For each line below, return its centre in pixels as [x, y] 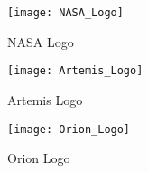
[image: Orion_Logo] [69, 129]
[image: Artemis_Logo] [75, 71]
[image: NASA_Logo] [65, 13]
